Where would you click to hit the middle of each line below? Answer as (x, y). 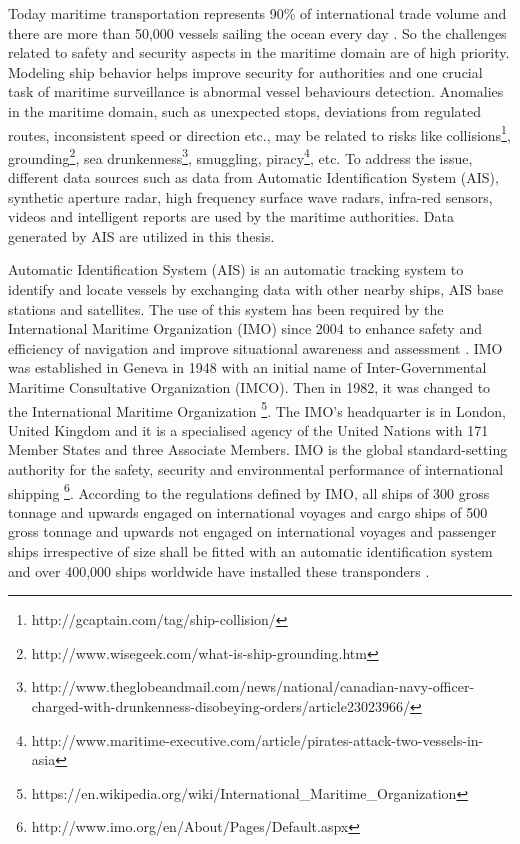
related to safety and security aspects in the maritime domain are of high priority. (259, 52)
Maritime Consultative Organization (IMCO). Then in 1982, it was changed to (249, 387)
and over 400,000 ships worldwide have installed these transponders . (219, 570)
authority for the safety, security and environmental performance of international (256, 469)
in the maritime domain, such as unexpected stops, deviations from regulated (245, 110)
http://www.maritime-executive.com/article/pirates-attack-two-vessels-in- (257, 739)
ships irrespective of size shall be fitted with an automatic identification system (250, 551)
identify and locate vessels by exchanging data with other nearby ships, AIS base (256, 289)
